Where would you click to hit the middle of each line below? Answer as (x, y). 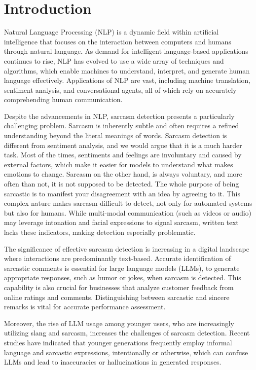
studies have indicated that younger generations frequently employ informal (118, 342)
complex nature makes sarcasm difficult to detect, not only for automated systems (128, 203)
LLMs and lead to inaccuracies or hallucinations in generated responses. (113, 362)
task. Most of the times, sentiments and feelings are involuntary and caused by (123, 155)
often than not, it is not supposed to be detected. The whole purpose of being (122, 184)
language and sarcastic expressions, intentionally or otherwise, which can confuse (126, 352)
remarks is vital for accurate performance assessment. (85, 307)
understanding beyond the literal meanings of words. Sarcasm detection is (116, 135)
